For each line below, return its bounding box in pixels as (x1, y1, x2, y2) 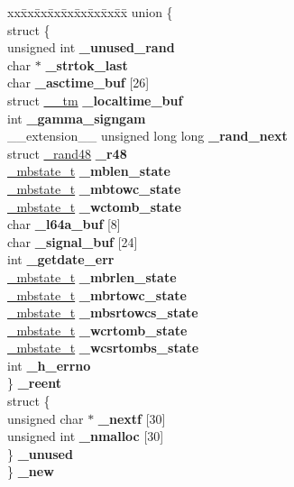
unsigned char (7, 409, 84, 427)
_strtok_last (45, 55, 128, 74)
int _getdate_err (7, 250, 115, 269)
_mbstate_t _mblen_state (7, 161, 170, 180)
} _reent (7, 373, 61, 392)
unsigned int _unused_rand (7, 38, 175, 57)
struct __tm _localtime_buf (7, 90, 183, 109)
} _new (7, 462, 54, 481)
